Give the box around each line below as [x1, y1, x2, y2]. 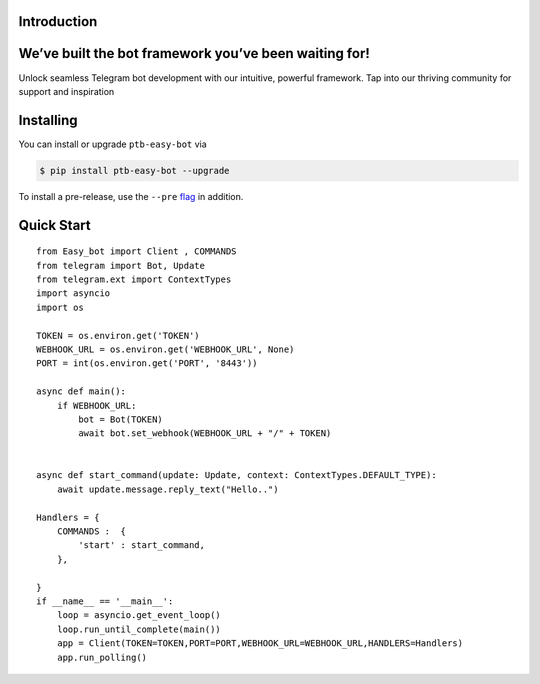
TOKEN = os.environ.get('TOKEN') [36, 330, 200, 341]
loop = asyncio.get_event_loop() [56, 610, 222, 621]
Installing [18, 111, 79, 129]
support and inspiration [18, 85, 115, 97]
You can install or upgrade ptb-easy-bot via [18, 138, 207, 150]
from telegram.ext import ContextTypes [36, 273, 232, 285]
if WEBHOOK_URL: [56, 400, 137, 411]
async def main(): [36, 386, 127, 397]
